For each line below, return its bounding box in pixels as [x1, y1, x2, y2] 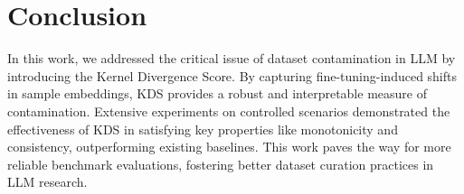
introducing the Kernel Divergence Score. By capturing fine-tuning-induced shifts [7, 66, 458, 85]
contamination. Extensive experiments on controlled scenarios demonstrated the [7, 101, 450, 120]
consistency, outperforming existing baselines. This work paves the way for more [7, 137, 451, 156]
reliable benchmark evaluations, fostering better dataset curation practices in [7, 154, 434, 173]
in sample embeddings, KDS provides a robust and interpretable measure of [7, 84, 427, 103]
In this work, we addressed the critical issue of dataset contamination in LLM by [7, 49, 456, 68]
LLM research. [7, 172, 88, 191]
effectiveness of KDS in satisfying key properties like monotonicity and [7, 119, 398, 138]
